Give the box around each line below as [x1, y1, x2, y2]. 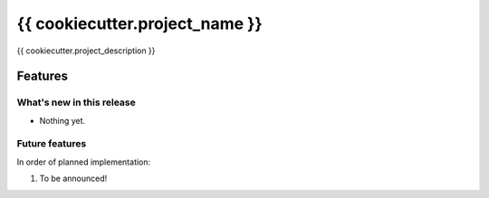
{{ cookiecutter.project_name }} [16, 14, 263, 33]
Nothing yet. [39, 115, 86, 126]
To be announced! [39, 173, 108, 184]
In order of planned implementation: [16, 156, 151, 167]
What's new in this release [16, 96, 136, 108]
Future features [16, 137, 87, 150]
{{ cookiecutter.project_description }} [16, 45, 156, 56]
